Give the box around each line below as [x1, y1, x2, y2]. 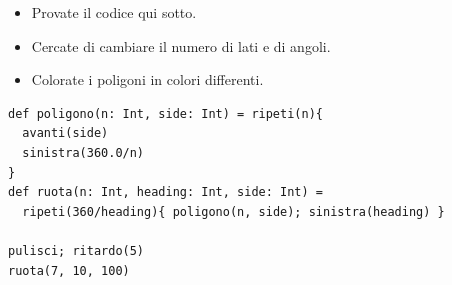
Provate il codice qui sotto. [31, 2, 197, 22]
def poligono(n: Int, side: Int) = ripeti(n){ [8, 106, 323, 121]
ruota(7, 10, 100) [8, 263, 130, 278]
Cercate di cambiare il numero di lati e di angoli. [31, 35, 331, 56]
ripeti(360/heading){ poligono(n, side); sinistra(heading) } [22, 204, 445, 219]
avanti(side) [22, 126, 109, 141]
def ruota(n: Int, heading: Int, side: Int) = [8, 185, 323, 200]
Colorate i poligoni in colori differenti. [31, 69, 264, 90]
